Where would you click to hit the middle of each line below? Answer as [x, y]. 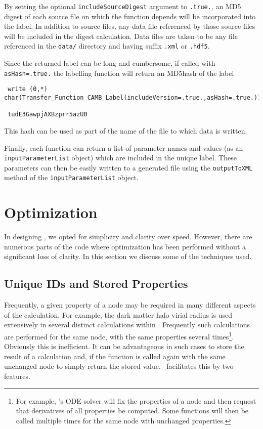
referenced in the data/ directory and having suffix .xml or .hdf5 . [107, 46]
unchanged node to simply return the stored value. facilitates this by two [119, 366]
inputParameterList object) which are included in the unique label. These [120, 158]
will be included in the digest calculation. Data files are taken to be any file [121, 36]
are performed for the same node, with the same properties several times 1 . [119, 336]
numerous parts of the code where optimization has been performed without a [125, 246]
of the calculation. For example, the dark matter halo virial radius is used [118, 314]
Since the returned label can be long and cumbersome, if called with [110, 63]
